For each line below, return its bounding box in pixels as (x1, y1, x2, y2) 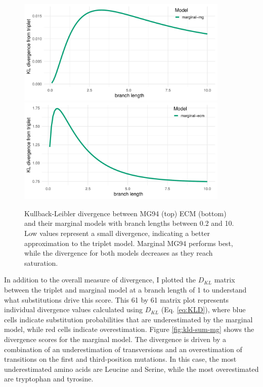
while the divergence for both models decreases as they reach (24, 248, 213, 258)
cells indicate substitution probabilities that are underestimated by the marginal (4, 314, 253, 324)
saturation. (24, 257, 58, 268)
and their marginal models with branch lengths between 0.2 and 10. (24, 218, 234, 228)
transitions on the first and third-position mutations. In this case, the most (4, 354, 237, 364)
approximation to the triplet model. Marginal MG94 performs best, (24, 237, 233, 248)
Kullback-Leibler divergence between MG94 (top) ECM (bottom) (24, 208, 227, 218)
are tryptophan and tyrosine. (4, 373, 94, 384)
